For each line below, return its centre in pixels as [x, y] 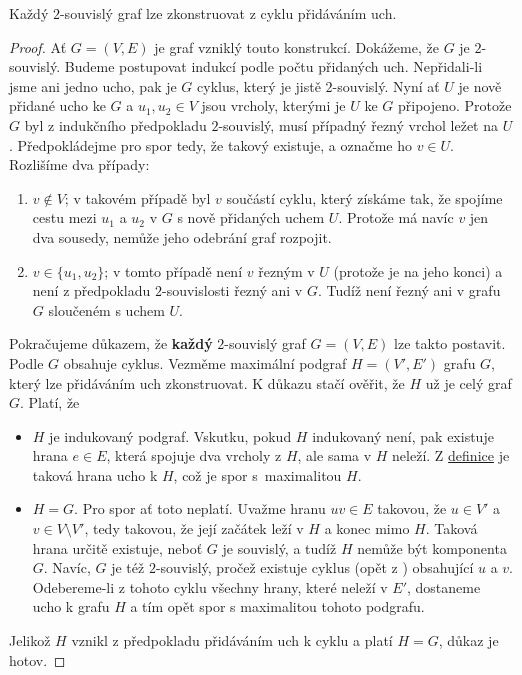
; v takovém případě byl [137, 197]
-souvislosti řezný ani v [232, 290]
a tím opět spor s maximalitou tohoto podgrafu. [277, 606]
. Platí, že [50, 402]
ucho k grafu [71, 606]
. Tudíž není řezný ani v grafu [409, 290]
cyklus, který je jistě [259, 85]
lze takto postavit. [450, 343]
